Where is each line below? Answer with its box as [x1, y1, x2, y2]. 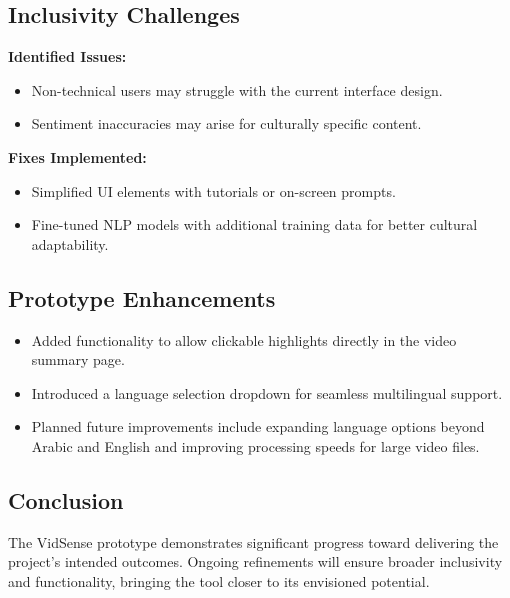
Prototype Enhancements [8, 282, 276, 313]
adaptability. [31, 233, 109, 254]
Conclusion [8, 484, 124, 515]
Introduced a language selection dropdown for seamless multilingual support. [31, 382, 503, 403]
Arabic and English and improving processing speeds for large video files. [31, 435, 480, 456]
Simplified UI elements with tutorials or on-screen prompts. [31, 180, 396, 201]
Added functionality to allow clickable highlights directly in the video [31, 329, 457, 350]
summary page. [31, 349, 125, 370]
